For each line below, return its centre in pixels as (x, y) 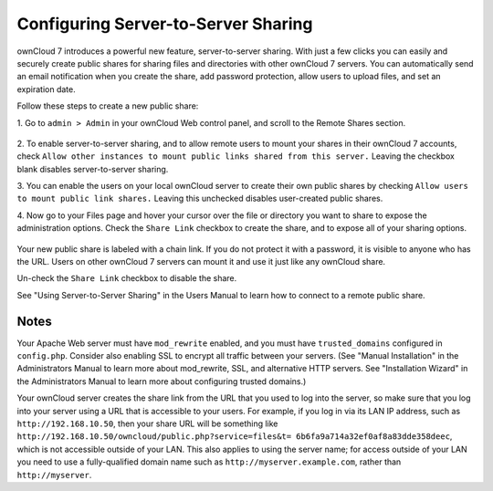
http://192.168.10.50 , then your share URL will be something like (147, 423)
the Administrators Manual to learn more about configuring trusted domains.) (162, 381)
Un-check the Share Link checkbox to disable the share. (127, 278)
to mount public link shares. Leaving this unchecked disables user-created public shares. (200, 198)
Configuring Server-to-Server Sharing (165, 24)
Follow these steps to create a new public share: (108, 106)
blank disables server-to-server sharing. (93, 169)
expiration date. (47, 89)
